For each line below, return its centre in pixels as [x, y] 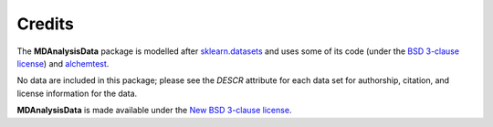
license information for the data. [77, 93]
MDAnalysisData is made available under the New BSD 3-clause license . [154, 111]
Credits [46, 24]
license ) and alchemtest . [63, 63]
